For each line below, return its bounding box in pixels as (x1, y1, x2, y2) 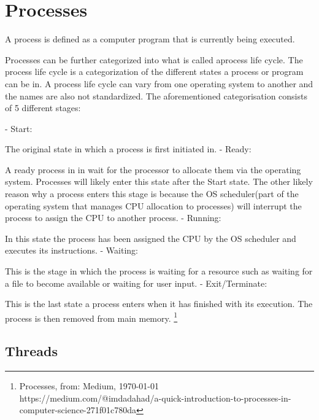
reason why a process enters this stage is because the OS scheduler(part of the (5, 187, 299, 200)
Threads (5, 341, 58, 360)
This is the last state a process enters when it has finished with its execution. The (5, 297, 313, 310)
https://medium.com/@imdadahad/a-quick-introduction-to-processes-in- (19, 391, 291, 404)
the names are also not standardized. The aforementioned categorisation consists (5, 89, 307, 102)
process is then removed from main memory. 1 (5, 309, 178, 324)
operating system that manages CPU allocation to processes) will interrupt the (5, 199, 302, 212)
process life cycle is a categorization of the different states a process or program (5, 65, 304, 78)
